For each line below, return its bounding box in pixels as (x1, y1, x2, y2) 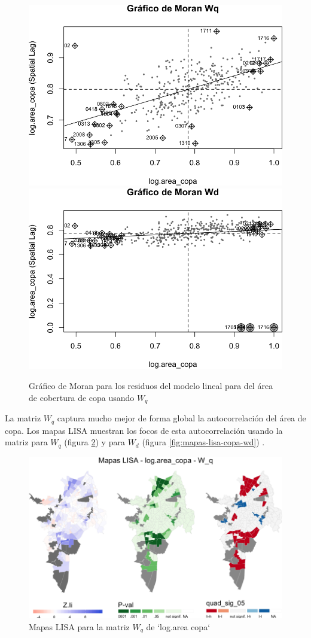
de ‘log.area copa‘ (146, 620, 211, 633)
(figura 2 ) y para (64, 436, 125, 448)
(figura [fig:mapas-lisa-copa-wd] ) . (142, 436, 265, 448)
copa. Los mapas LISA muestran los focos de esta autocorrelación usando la (5, 424, 283, 436)
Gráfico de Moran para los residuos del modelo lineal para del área (29, 379, 273, 391)
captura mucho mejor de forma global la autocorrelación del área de (57, 412, 306, 424)
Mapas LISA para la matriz (29, 620, 130, 633)
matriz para (5, 436, 48, 448)
